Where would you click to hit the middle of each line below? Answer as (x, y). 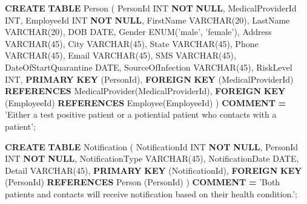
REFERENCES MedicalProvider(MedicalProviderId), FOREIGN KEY (145, 91)
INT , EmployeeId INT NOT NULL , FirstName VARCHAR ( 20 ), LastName (147, 20)
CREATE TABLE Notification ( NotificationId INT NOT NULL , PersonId (152, 146)
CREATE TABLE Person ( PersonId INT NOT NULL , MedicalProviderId (151, 8)
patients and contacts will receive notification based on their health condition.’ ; (151, 193)
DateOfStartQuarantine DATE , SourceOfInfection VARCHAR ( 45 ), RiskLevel (149, 67)
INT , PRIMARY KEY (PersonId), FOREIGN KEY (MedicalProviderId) (149, 79)
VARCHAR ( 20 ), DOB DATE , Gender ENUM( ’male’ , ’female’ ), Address (138, 32)
